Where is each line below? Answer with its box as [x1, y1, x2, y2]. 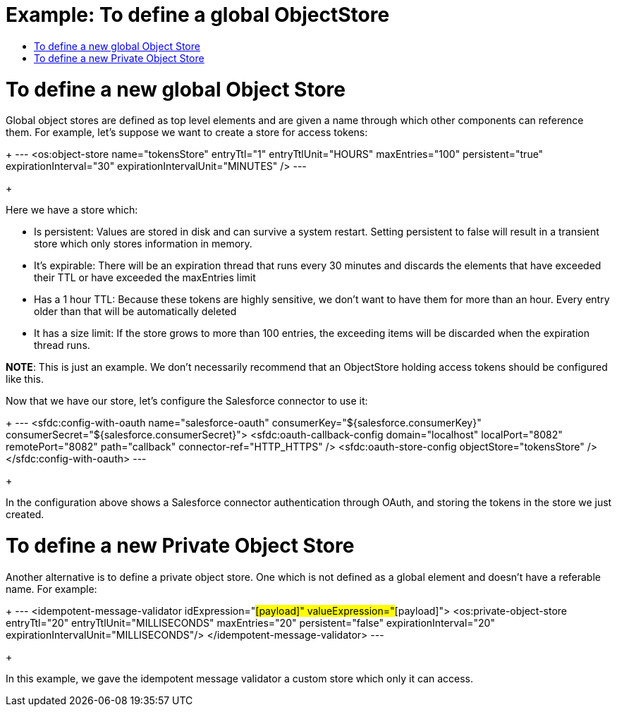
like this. [6, 373, 44, 386]
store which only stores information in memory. [34, 238, 252, 250]
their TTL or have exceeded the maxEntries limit [34, 271, 256, 284]
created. [6, 508, 44, 521]
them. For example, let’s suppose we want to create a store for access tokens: [6, 126, 368, 139]
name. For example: [6, 582, 97, 595]
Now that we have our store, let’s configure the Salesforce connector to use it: [6, 395, 368, 407]
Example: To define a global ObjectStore [6, 3, 390, 27]
